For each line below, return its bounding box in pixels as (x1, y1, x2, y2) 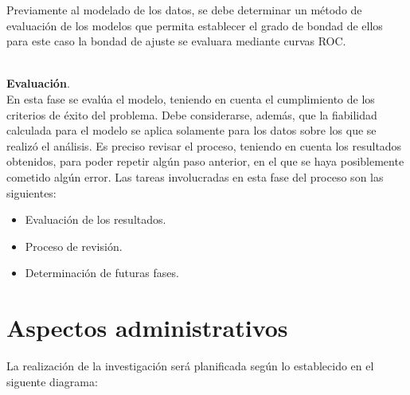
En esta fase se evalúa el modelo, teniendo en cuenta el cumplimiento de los (6, 90, 375, 107)
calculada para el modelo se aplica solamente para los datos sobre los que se (6, 122, 377, 139)
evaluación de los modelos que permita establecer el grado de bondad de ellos (6, 17, 383, 33)
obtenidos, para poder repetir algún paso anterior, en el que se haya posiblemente (6, 153, 404, 170)
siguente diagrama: (6, 373, 98, 389)
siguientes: (6, 184, 57, 201)
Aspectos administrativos (6, 311, 288, 344)
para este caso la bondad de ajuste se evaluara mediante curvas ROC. (6, 33, 346, 49)
